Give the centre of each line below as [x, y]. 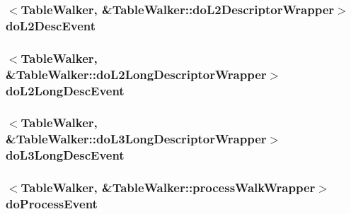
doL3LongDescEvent [65, 155]
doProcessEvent [52, 203]
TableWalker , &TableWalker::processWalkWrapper [168, 188]
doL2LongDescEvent [65, 90]
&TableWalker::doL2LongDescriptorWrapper [136, 74]
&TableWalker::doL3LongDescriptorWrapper [136, 139]
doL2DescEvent [51, 25]
